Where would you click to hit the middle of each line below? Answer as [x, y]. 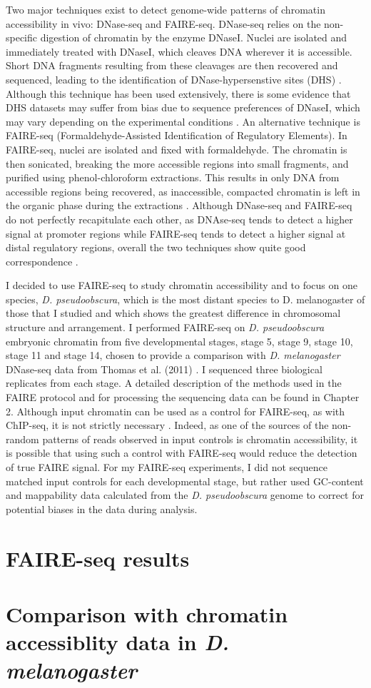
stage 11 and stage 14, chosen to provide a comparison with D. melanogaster [173, 355]
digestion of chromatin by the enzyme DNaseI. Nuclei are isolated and [194, 37]
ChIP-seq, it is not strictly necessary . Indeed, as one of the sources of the [167, 425]
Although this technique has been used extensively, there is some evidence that [178, 93]
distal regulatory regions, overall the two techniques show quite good [156, 247]
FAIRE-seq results [98, 558]
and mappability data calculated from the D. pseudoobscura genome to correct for [185, 495]
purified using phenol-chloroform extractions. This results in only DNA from [173, 177]
